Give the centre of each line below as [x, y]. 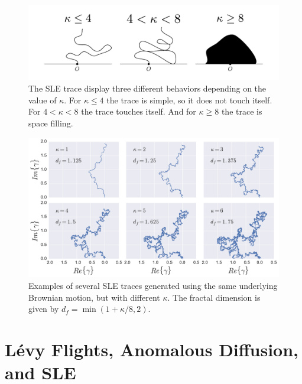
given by [44, 309]
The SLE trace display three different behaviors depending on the [147, 88]
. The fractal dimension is [214, 297]
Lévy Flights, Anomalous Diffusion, [152, 349]
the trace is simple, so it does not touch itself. [189, 100]
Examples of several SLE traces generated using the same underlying [153, 285]
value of [43, 100]
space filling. [51, 123]
